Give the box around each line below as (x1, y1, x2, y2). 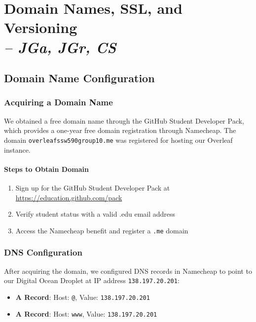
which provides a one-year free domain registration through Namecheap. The (4, 125, 236, 135)
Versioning (4, 17, 77, 37)
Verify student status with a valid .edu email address (15, 209, 176, 219)
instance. (4, 144, 31, 155)
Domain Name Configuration (4, 70, 155, 86)
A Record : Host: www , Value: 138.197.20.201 (15, 308, 157, 319)
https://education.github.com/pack (15, 192, 122, 202)
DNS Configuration (4, 246, 82, 258)
